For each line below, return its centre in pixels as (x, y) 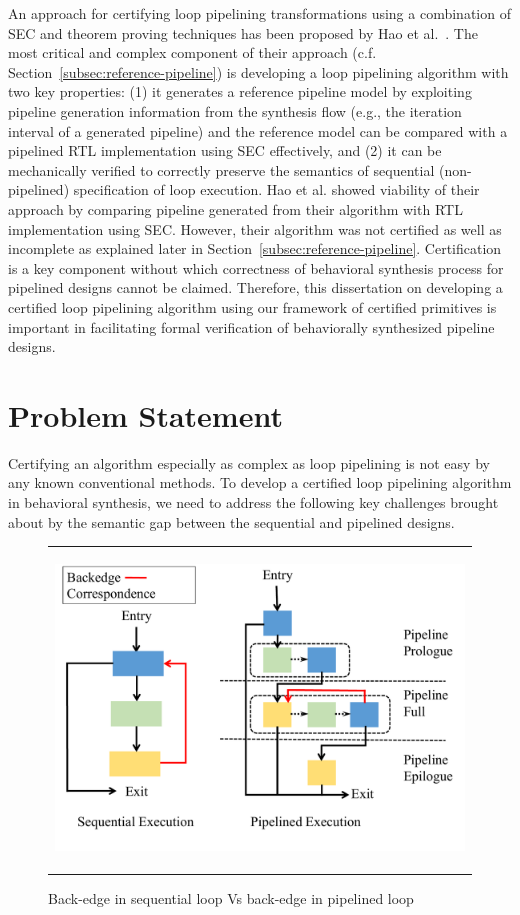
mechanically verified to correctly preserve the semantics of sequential (221, 169)
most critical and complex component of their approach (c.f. (192, 52)
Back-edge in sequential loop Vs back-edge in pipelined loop (231, 897)
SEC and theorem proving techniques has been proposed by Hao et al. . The (243, 32)
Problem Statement (145, 414)
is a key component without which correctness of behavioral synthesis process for (256, 267)
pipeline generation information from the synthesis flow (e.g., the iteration (235, 110)
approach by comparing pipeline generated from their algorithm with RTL (235, 208)
